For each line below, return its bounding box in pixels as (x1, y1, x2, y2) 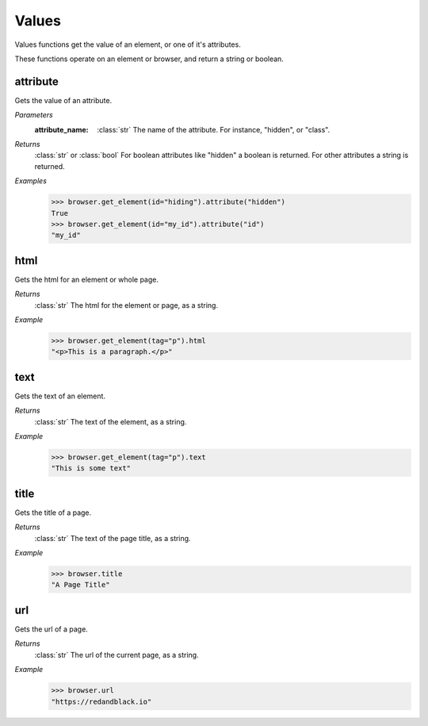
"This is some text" (51, 464, 131, 473)
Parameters (14, 110, 53, 120)
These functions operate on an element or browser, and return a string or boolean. (14, 54, 285, 63)
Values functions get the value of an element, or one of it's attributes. (14, 40, 241, 49)
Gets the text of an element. (14, 391, 106, 401)
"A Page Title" (51, 580, 110, 590)
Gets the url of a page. (14, 624, 89, 634)
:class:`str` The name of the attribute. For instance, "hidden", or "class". (97, 125, 331, 134)
